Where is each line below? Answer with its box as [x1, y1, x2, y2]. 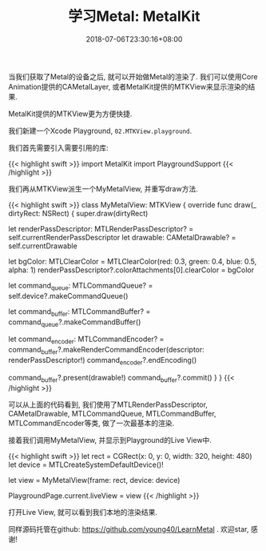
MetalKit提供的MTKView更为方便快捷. [8, 109, 133, 119]
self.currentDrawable [8, 241, 77, 251]
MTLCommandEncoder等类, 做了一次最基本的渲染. [8, 418, 175, 428]
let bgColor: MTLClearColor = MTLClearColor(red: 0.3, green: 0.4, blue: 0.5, [8, 256, 257, 266]
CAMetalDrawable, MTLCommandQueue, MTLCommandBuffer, [8, 408, 217, 418]
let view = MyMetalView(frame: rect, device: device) [8, 475, 181, 485]
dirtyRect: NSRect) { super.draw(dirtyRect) [8, 208, 149, 218]
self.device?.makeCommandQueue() [8, 291, 129, 300]
